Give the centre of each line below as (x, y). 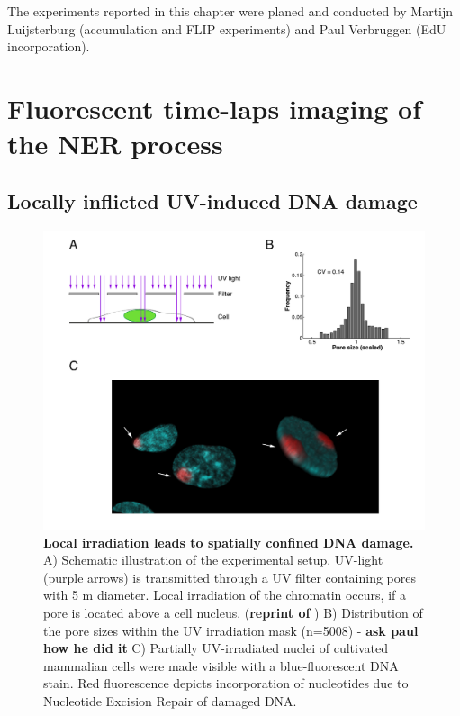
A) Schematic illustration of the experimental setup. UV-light (213, 560)
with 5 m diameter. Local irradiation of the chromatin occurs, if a (225, 595)
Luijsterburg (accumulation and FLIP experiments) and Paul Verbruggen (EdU (227, 28)
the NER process (115, 144)
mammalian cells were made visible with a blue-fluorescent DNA (221, 665)
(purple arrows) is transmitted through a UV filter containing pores (230, 577)
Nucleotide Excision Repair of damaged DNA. (170, 700)
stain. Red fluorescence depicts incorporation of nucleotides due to (226, 683)
